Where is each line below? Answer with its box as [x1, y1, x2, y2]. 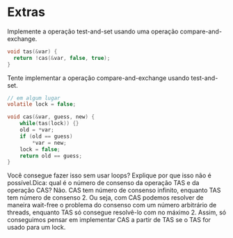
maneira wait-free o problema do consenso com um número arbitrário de [7, 201, 217, 209]
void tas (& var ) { [7, 48, 58, 55]
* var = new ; [32, 139, 67, 146]
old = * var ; [19, 127, 54, 134]
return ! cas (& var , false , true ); [13, 54, 111, 61]
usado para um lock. [7, 223, 66, 232]
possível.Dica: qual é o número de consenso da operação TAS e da [7, 179, 200, 187]
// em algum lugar [7, 95, 61, 102]
